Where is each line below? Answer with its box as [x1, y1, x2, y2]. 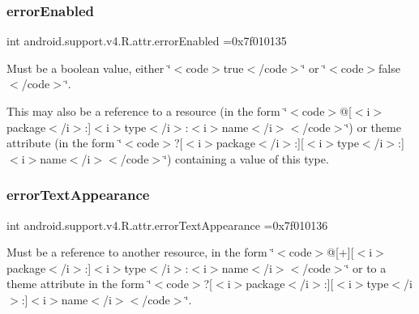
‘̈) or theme [345, 118, 401, 135]
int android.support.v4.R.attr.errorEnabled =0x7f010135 [6, 32, 287, 49]
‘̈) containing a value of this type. [164, 150, 329, 167]
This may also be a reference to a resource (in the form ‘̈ [6, 103, 288, 119]
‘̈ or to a [345, 259, 387, 276]
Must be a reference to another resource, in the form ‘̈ [6, 244, 275, 261]
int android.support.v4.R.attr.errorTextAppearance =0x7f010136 [6, 216, 328, 233]
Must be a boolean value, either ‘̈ [6, 59, 171, 76]
